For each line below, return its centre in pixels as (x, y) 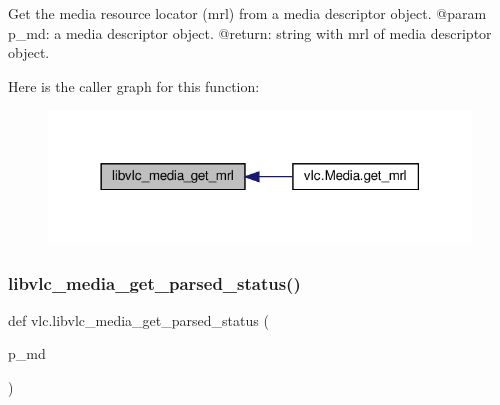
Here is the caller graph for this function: (134, 85)
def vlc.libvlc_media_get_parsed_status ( (138, 319)
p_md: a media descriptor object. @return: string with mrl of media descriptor (250, 32)
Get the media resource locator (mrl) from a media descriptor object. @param (247, 13)
